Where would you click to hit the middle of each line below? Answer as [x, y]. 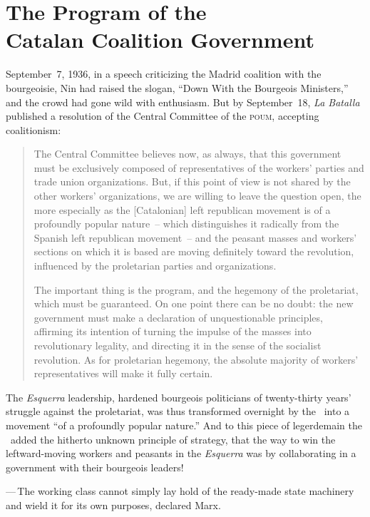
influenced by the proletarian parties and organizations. [155, 266]
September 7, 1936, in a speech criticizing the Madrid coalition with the [164, 74]
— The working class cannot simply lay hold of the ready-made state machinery [180, 491]
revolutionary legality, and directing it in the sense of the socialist [178, 345]
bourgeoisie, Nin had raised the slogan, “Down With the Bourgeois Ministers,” [177, 87]
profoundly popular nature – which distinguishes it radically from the [186, 224]
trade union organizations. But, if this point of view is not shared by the [192, 181]
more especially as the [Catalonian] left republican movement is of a [182, 209]
